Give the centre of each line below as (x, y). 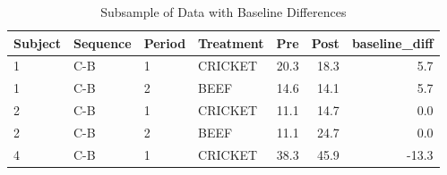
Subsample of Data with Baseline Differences (223, 12)
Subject (37, 42)
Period (165, 42)
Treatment (231, 42)
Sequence (103, 42)
